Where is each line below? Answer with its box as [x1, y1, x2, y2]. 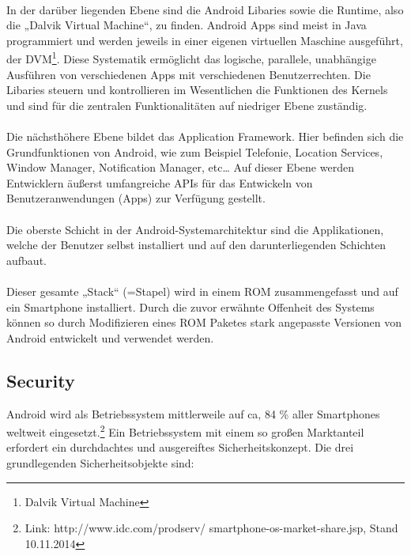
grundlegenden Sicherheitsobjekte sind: [6, 454, 194, 471]
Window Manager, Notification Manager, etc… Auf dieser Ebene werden [6, 159, 354, 176]
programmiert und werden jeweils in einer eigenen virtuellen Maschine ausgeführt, [6, 32, 403, 48]
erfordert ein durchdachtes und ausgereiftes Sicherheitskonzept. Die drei [6, 439, 354, 456]
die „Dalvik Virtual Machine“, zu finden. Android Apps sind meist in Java [6, 17, 367, 33]
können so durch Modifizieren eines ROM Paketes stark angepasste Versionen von [6, 314, 402, 331]
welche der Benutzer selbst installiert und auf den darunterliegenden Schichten [6, 236, 386, 253]
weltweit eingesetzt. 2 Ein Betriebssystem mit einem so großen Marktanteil [6, 422, 364, 440]
